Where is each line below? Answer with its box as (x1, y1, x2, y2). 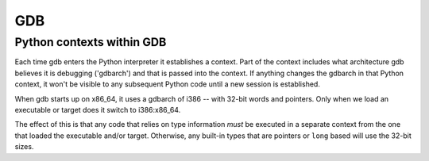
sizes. (14, 142, 34, 151)
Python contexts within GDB (14, 35, 167, 49)
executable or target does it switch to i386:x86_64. (14, 105, 181, 114)
